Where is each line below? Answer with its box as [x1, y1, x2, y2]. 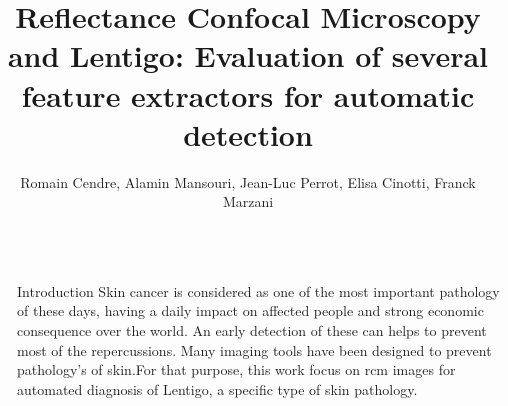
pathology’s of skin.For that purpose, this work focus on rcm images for [17, 359, 456, 380]
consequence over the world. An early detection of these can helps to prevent [17, 320, 487, 341]
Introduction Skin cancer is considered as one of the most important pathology [17, 280, 500, 301]
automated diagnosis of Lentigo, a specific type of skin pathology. [17, 378, 418, 399]
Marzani [222, 191, 274, 212]
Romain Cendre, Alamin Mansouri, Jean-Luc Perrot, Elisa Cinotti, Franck [20, 171, 476, 192]
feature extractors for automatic [21, 74, 475, 115]
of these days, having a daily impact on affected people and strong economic [17, 300, 484, 321]
